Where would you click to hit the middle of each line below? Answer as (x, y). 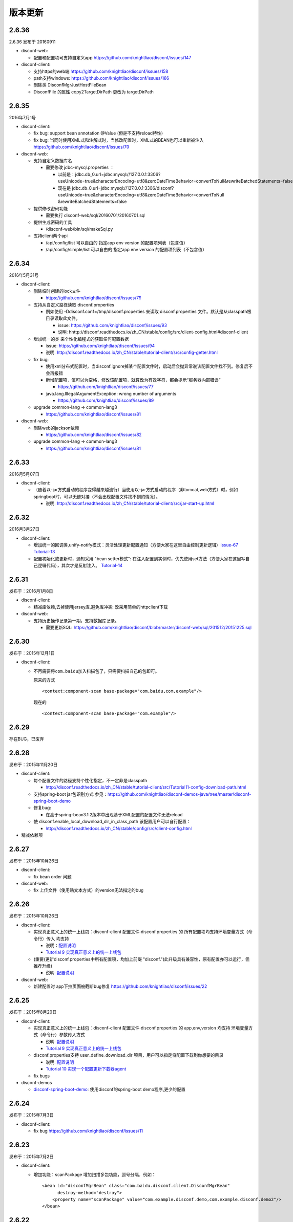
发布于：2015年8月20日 (33, 1012)
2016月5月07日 (24, 474)
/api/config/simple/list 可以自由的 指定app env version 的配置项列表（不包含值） (126, 250)
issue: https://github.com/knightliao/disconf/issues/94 (100, 346)
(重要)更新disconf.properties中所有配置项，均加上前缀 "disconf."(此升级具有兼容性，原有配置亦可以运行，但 (142, 959)
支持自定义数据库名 (53, 161)
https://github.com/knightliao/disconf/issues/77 (106, 387)
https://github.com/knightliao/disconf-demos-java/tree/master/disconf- (179, 794)
